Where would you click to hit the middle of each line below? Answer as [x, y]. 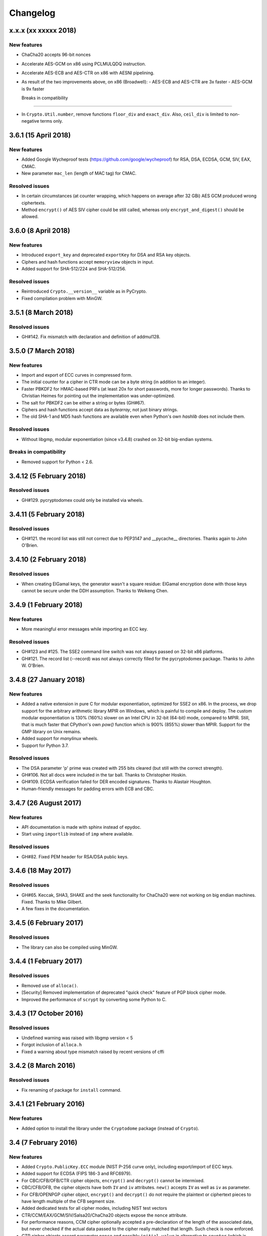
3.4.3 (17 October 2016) [46, 1014]
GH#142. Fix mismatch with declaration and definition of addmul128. [91, 337]
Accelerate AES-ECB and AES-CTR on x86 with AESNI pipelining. [88, 73]
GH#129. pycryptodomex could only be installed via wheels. [82, 500]
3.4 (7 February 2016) [43, 1142]
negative [30, 121]
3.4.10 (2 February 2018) [48, 559]
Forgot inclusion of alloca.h [52, 1045]
